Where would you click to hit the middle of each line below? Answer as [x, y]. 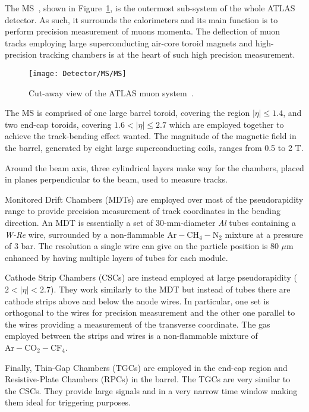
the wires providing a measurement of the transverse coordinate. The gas [138, 324]
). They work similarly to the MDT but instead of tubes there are [170, 289]
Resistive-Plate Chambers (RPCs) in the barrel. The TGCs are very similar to [148, 379]
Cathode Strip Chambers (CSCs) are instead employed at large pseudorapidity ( [151, 277]
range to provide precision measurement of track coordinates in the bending [143, 211]
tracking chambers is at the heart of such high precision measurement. [167, 54]
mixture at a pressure [264, 234]
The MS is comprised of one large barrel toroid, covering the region [127, 113]
